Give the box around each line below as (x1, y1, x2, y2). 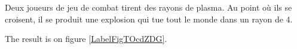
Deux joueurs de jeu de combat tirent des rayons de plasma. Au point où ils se (5, 1, 292, 13)
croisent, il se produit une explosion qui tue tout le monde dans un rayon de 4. (5, 12, 293, 25)
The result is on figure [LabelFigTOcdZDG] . (5, 32, 167, 45)
